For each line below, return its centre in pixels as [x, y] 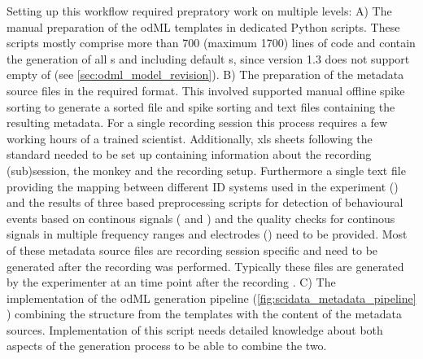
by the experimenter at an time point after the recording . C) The [171, 282]
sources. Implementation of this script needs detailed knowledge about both [195, 329]
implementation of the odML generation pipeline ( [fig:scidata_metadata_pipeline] [211, 298]
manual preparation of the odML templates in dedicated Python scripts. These [203, 26]
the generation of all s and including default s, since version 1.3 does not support [208, 58]
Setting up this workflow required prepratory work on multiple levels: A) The [199, 11]
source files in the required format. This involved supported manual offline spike [206, 90]
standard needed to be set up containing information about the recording [189, 154]
